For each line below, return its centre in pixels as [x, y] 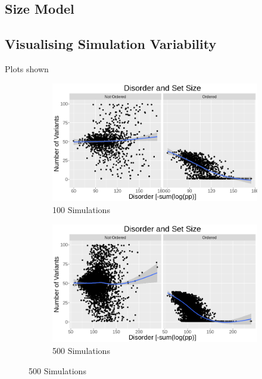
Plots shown [27, 68]
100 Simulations [81, 210]
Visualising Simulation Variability [111, 44]
